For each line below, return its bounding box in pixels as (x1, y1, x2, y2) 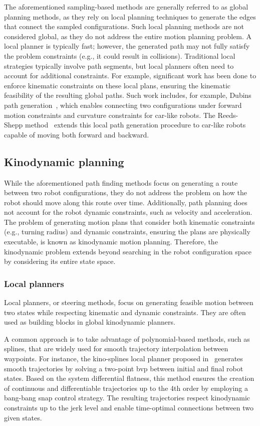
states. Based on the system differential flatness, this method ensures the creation (4, 373, 254, 383)
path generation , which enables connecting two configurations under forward (4, 99, 242, 110)
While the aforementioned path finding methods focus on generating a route (4, 177, 238, 188)
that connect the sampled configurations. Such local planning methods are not (4, 21, 244, 32)
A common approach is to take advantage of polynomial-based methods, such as (4, 333, 250, 344)
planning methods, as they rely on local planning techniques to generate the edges (4, 11, 256, 22)
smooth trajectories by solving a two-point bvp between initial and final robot (4, 363, 243, 373)
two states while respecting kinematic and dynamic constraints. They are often (4, 307, 246, 317)
